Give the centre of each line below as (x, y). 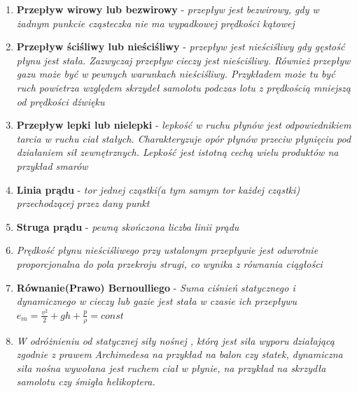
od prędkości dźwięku (61, 101)
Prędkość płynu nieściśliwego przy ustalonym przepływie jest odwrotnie (167, 250)
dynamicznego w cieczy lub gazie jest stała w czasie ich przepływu (157, 301)
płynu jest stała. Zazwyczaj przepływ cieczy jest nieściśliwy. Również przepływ (183, 60)
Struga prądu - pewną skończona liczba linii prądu (128, 226)
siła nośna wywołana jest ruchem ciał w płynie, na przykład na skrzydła (171, 367)
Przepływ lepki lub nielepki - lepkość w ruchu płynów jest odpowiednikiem (184, 125)
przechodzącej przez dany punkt (83, 203)
